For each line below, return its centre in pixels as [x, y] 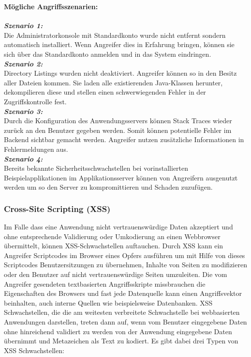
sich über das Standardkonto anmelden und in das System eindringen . [108, 54]
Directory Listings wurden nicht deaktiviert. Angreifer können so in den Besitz [120, 73]
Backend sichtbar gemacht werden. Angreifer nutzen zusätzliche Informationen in [124, 139]
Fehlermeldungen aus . [36, 149]
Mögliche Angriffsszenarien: [51, 6]
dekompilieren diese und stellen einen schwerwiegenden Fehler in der [105, 92]
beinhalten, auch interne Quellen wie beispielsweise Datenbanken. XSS [108, 302]
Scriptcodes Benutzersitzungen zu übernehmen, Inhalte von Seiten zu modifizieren [125, 265]
